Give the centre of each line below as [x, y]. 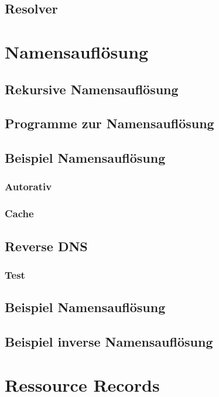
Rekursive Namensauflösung [92, 89]
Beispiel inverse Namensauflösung [109, 341]
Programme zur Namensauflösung [109, 123]
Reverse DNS [46, 246]
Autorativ [28, 186]
